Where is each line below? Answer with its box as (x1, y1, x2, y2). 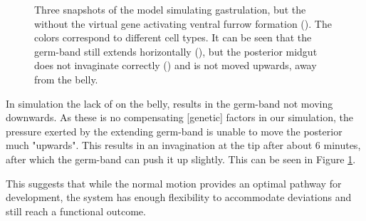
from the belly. (34, 71, 98, 86)
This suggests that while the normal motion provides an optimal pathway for (6, 175, 342, 190)
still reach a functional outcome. (6, 203, 146, 218)
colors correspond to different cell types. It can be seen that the (34, 30, 312, 45)
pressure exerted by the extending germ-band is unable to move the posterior (6, 123, 343, 138)
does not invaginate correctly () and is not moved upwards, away (34, 58, 317, 73)
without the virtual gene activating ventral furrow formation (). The (34, 16, 332, 31)
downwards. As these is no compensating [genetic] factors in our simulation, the (6, 110, 353, 125)
